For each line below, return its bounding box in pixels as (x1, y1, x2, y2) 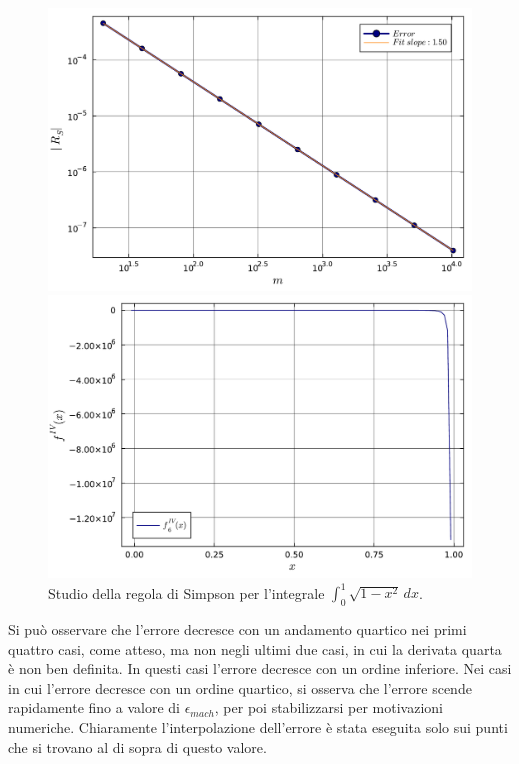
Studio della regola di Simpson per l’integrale (48, 582, 325, 603)
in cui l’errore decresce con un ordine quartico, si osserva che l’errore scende (8, 677, 472, 698)
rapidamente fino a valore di (8, 697, 180, 718)
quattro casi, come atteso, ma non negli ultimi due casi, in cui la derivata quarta (8, 638, 502, 659)
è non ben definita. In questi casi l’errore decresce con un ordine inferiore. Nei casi (8, 658, 512, 679)
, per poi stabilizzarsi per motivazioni (214, 697, 443, 718)
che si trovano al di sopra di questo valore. (8, 736, 267, 757)
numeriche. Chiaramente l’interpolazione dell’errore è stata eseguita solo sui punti (8, 717, 508, 738)
